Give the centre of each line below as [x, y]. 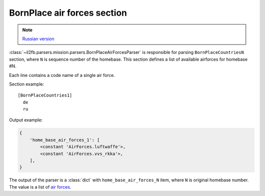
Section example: [26, 84]
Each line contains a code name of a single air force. [62, 75]
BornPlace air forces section [68, 13]
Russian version [39, 39]
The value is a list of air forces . [40, 187]
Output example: [26, 120]
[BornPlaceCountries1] [45, 95]
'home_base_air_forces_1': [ [65, 140]
